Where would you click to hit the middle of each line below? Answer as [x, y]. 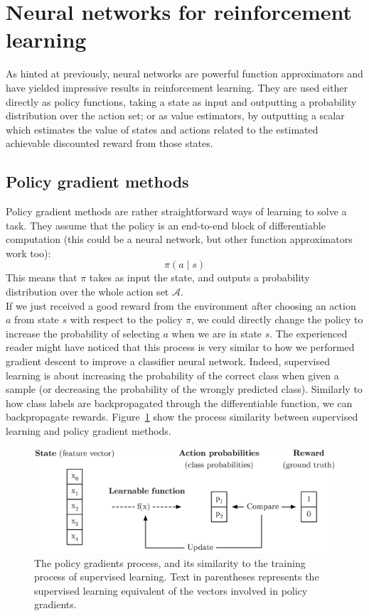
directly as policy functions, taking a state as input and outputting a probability [181, 101]
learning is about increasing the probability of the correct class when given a [172, 375]
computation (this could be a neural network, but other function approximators [179, 239]
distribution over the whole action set [87, 292]
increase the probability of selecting [83, 333]
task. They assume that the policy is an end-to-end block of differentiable [166, 225]
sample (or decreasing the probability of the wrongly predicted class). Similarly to [184, 389]
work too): [28, 253]
